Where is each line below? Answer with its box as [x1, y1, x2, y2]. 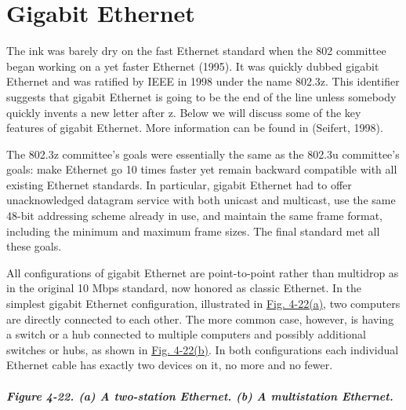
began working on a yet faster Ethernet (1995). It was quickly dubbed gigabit [6, 57, 379, 74]
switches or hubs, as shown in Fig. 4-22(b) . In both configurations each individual [6, 341, 399, 357]
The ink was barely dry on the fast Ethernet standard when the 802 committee [6, 42, 386, 59]
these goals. [6, 238, 62, 254]
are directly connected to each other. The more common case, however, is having [6, 310, 394, 327]
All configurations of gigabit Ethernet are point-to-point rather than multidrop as [6, 264, 399, 280]
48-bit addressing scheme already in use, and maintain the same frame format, [6, 207, 383, 224]
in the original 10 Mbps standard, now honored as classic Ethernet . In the [6, 280, 362, 296]
